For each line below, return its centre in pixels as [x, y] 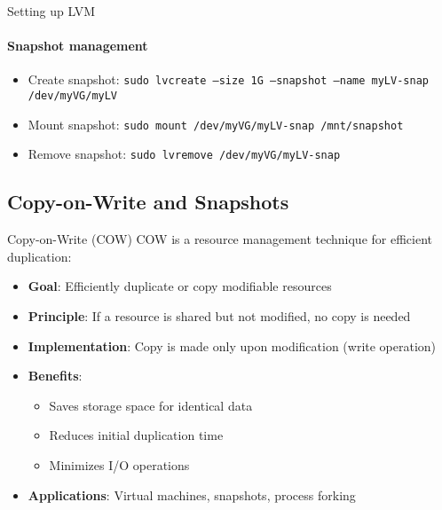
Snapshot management [78, 46]
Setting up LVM [51, 11]
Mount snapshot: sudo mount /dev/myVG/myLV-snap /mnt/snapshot [216, 124]
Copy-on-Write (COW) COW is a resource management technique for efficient [220, 239]
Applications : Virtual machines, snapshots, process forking [192, 494]
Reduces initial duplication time [136, 435]
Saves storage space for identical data [151, 405]
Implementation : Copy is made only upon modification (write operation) [232, 345]
